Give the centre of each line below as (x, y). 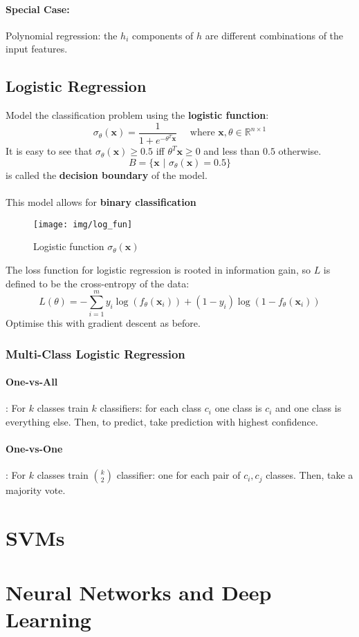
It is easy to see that (49, 151)
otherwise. (300, 151)
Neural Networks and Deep (139, 592)
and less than (232, 151)
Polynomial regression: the (62, 35)
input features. (37, 49)
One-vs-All (32, 382)
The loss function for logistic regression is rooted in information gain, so (158, 269)
